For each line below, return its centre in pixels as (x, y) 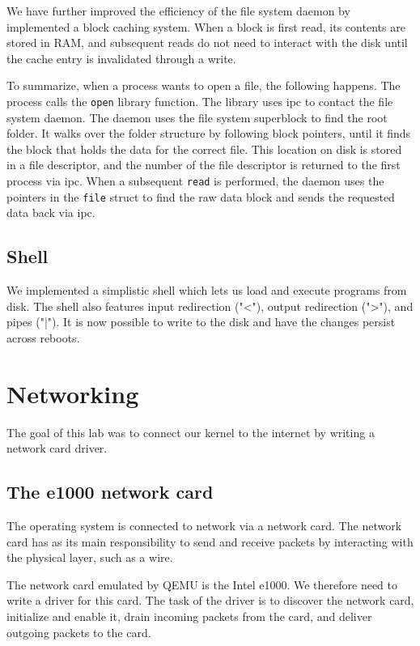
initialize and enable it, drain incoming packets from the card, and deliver (189, 616)
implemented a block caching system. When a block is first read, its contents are (206, 26)
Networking (73, 393)
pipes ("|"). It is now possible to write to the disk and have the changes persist (201, 322)
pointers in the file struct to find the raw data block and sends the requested (201, 196)
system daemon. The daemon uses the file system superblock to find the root (197, 117)
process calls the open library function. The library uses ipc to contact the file (200, 101)
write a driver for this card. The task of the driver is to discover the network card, (210, 600)
